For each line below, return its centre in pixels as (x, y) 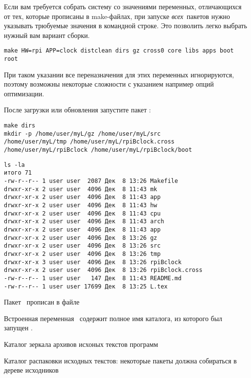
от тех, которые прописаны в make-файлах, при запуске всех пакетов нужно (117, 16)
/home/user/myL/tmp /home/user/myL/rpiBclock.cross (89, 142)
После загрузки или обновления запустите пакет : (78, 110)
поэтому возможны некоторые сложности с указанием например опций (109, 84)
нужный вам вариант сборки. (47, 35)
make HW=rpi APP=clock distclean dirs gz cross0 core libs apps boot (119, 51)
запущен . (18, 328)
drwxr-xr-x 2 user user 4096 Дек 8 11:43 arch (84, 222)
